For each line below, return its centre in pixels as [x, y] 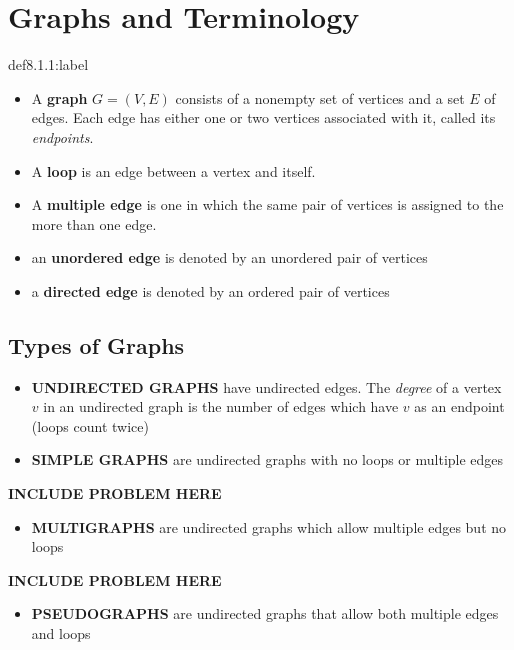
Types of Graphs [96, 344]
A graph [59, 97]
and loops [61, 633]
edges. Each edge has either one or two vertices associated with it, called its [263, 117]
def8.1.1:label [48, 64]
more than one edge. [94, 223]
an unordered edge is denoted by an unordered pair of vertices [229, 257]
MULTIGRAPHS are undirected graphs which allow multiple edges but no [269, 526]
